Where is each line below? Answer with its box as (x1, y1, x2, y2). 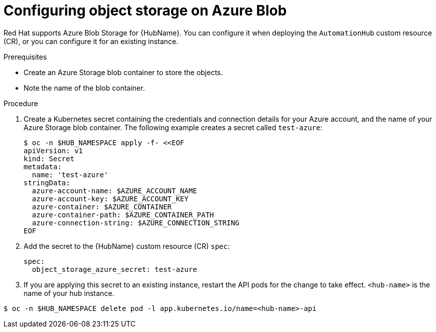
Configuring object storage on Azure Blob (4, 2, 287, 19)
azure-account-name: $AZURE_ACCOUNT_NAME (32, 186, 197, 195)
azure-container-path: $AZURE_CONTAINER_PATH (32, 210, 214, 219)
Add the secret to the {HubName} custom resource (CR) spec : (24, 241, 230, 250)
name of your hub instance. (24, 288, 114, 297)
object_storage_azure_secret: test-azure (32, 265, 197, 273)
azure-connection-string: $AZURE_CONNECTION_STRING (32, 218, 239, 227)
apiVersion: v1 (24, 146, 83, 155)
